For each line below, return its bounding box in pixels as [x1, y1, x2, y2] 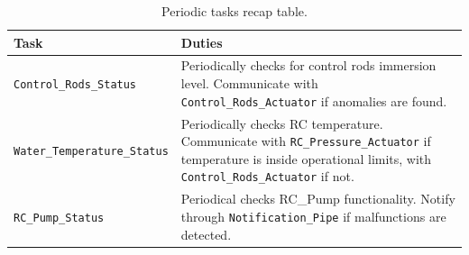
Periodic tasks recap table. [161, 2, 308, 20]
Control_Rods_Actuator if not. [180, 167, 354, 186]
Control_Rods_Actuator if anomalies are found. [180, 91, 447, 110]
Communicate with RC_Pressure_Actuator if [180, 132, 431, 150]
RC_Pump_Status [14, 211, 105, 224]
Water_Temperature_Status [14, 144, 169, 158]
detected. [180, 224, 232, 243]
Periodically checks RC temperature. [180, 114, 383, 132]
